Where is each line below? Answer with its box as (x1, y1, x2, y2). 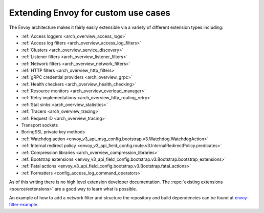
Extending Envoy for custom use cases (9, 7, 171, 18)
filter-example (9, 202, 38, 208)
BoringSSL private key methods (21, 129, 85, 135)
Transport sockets (21, 122, 58, 128)
